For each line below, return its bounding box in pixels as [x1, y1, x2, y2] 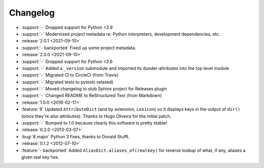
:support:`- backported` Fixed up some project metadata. [21, 44, 136, 51]
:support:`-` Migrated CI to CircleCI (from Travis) [21, 72, 119, 78]
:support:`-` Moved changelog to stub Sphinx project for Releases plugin [21, 86, 167, 92]
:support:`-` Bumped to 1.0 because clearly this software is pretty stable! [21, 120, 167, 126]
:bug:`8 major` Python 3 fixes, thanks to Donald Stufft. [21, 133, 130, 139]
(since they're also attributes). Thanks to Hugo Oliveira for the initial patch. [21, 113, 172, 119]
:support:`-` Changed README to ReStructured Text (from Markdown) [21, 93, 162, 99]
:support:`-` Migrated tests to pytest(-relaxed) [21, 79, 113, 85]
